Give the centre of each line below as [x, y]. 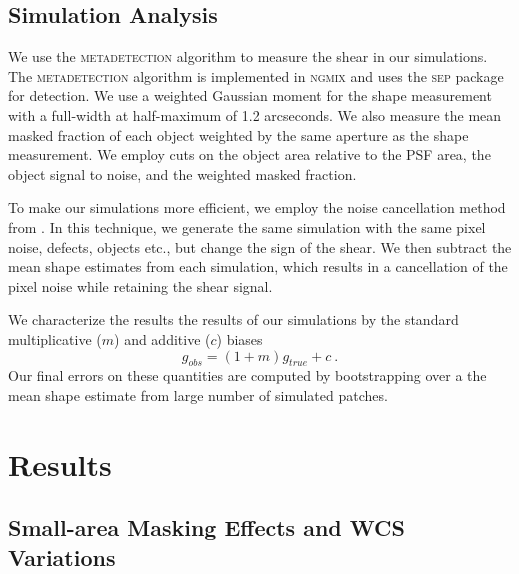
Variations [62, 556]
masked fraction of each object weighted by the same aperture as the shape [238, 134]
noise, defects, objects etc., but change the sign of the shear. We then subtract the [260, 246]
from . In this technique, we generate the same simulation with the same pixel [247, 226]
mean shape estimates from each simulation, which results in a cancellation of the [258, 266]
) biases [239, 338]
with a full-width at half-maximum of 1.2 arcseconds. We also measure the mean [255, 114]
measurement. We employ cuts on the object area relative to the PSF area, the [249, 154]
